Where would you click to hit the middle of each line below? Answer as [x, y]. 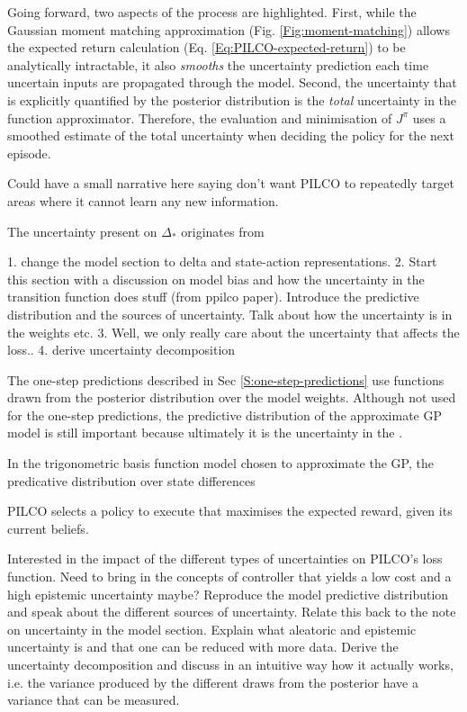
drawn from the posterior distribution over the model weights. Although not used [232, 397]
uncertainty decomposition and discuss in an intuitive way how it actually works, [230, 664]
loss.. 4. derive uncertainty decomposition [121, 350]
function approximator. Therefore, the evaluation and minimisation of [200, 117]
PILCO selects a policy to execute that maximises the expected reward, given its [230, 511]
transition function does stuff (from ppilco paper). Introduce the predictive [213, 297]
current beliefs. [48, 528]
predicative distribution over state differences [131, 480]
